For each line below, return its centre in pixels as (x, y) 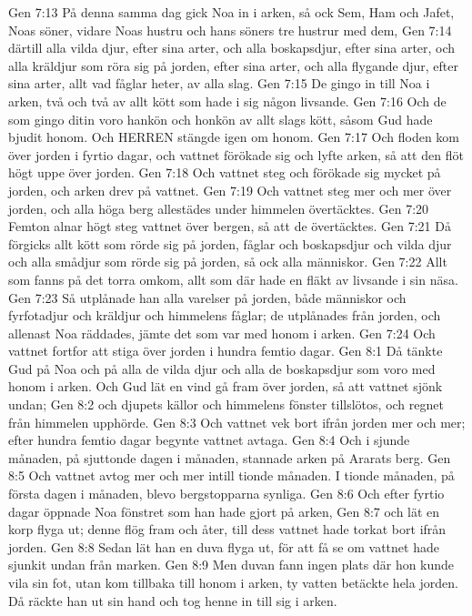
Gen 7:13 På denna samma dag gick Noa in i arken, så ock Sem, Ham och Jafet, (231, 12)
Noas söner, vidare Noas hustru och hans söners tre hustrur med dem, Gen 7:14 (230, 30)
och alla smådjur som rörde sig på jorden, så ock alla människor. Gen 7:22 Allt (228, 262)
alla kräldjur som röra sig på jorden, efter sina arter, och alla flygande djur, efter (233, 65)
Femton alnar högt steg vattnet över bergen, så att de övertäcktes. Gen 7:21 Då (230, 226)
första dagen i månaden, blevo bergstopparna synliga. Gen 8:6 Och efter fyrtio (226, 494)
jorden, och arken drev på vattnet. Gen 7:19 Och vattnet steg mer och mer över (230, 190)
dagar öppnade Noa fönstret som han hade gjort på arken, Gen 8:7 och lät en (224, 511)
